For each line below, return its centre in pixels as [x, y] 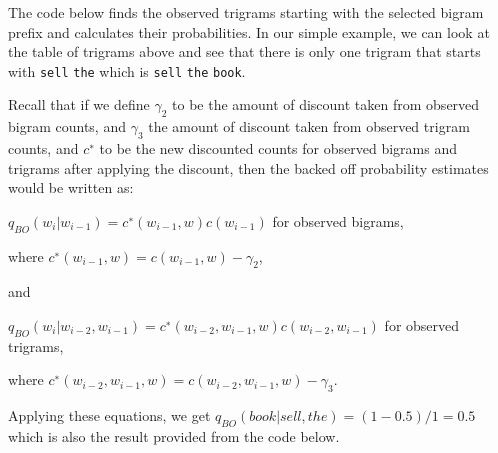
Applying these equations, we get [109, 415]
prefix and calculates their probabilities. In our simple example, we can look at [249, 31]
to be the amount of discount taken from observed [326, 104]
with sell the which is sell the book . [127, 70]
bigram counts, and [67, 126]
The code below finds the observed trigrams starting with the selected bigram [246, 12]
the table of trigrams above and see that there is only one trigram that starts [244, 51]
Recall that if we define [79, 104]
